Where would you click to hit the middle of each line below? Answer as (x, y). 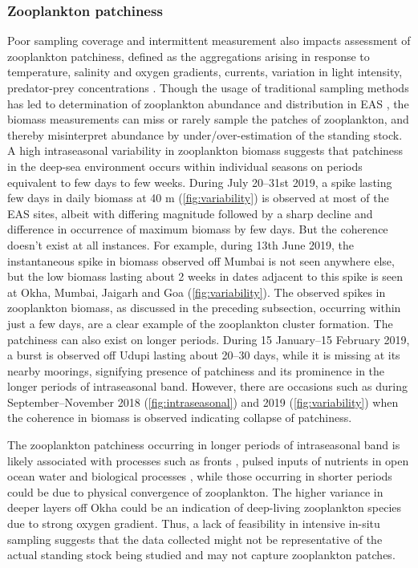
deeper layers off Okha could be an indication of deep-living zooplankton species (205, 507)
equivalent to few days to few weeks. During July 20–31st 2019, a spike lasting (200, 182)
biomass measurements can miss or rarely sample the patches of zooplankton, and (208, 119)
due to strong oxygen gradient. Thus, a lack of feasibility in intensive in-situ (194, 523)
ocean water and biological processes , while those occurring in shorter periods (200, 476)
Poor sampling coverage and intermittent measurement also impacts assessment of (209, 41)
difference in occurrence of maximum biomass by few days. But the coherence (198, 229)
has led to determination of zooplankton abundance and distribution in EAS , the (208, 103)
